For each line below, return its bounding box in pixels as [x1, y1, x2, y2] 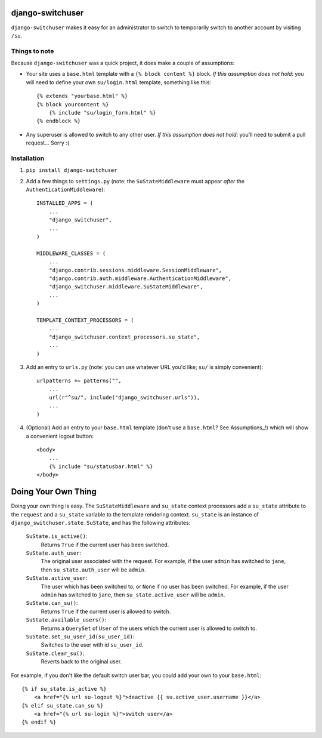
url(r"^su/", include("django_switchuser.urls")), [48, 394, 200, 401]
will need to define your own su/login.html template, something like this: [26, 78, 212, 86]
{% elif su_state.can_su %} [21, 702, 104, 709]
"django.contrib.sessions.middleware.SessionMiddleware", [48, 266, 222, 273]
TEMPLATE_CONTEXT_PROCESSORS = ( [36, 316, 134, 324]
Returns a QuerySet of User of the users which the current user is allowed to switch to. [41, 625, 258, 632]
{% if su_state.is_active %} [21, 685, 107, 692]
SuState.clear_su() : [26, 650, 85, 657]
